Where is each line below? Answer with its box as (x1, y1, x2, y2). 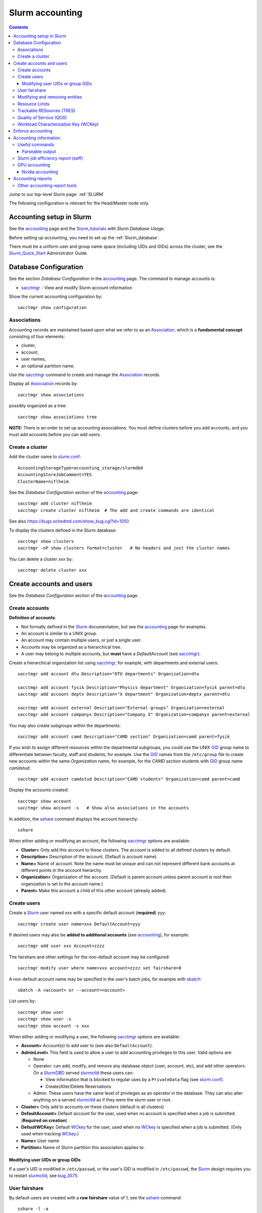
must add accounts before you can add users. (9, 432, 101, 438)
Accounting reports (13, 176, 52, 181)
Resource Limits (17, 101, 49, 107)
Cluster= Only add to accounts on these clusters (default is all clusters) (21, 1104, 164, 1110)
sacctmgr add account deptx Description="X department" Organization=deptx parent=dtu (17, 691, 230, 697)
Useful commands (17, 142, 54, 148)
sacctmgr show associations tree (17, 414, 97, 420)
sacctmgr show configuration (17, 305, 87, 311)
